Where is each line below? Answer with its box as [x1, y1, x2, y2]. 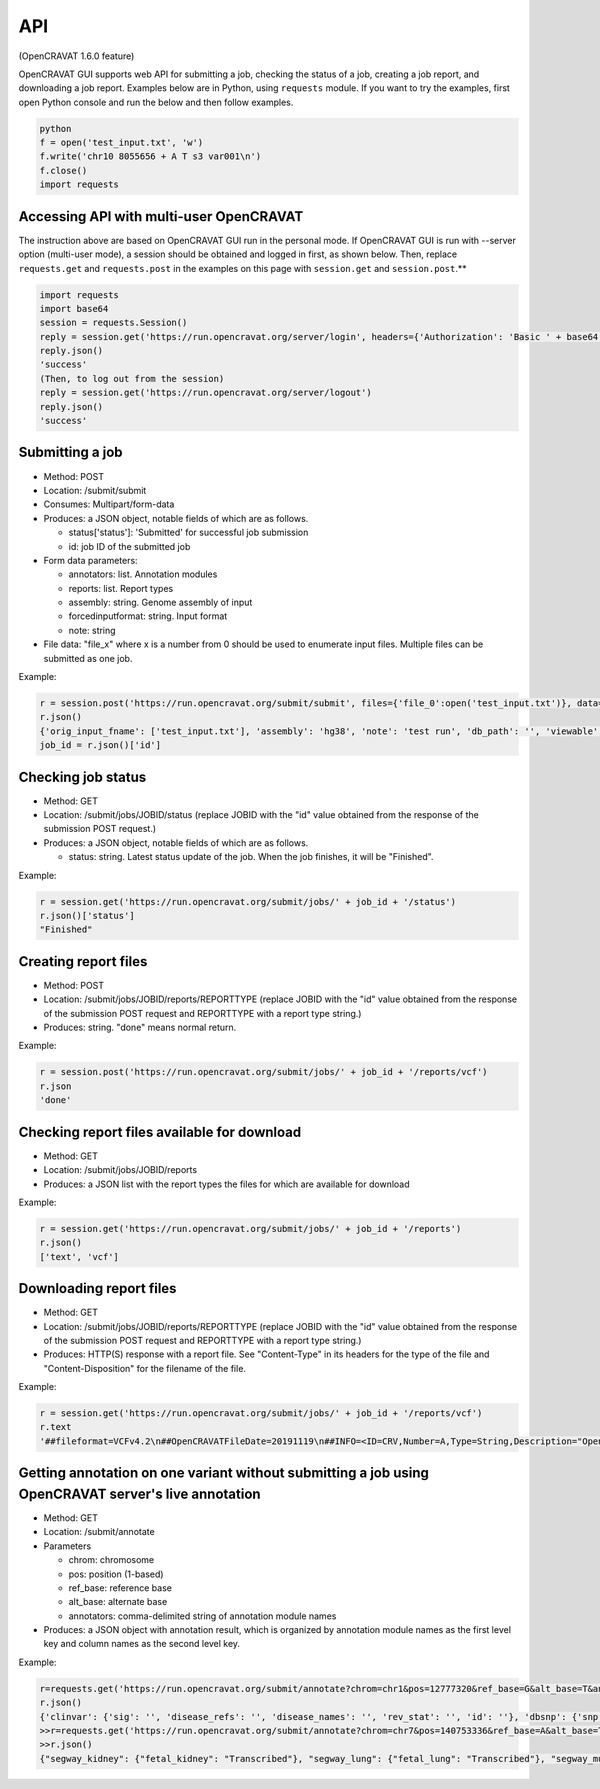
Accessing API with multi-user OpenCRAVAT [18, 208, 304, 225]
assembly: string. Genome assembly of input [68, 596, 253, 609]
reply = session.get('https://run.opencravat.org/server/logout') [39, 387, 372, 399]
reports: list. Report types [68, 582, 174, 594]
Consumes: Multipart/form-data [43, 498, 175, 510]
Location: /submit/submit [43, 484, 147, 496]
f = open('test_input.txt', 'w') [39, 137, 204, 149]
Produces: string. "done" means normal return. [43, 1021, 237, 1034]
